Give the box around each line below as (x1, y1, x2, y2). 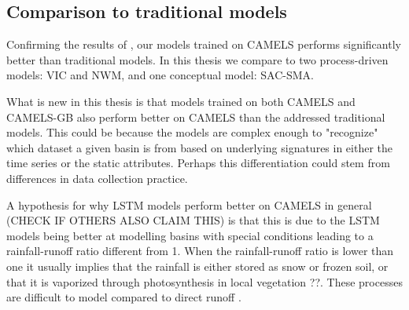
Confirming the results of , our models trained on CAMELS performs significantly (6, 36, 401, 53)
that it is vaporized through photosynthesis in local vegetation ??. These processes (6, 273, 403, 290)
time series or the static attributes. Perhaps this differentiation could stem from (6, 155, 390, 171)
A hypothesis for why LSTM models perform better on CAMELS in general (6, 196, 372, 213)
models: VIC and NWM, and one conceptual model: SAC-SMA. (6, 67, 314, 83)
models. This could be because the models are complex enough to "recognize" (6, 124, 378, 140)
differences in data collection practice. (6, 170, 188, 186)
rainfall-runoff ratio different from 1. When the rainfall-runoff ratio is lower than (6, 243, 394, 259)
